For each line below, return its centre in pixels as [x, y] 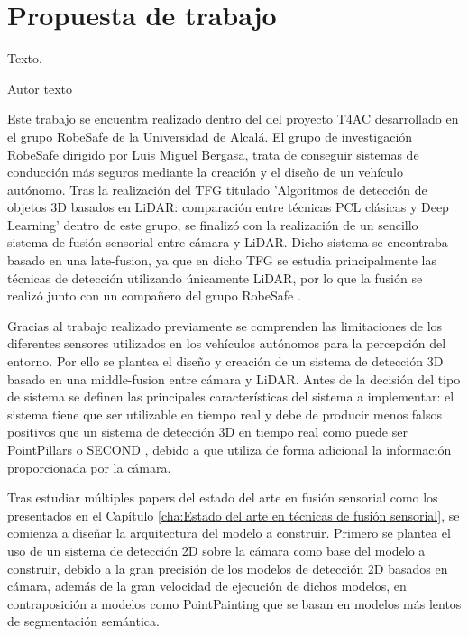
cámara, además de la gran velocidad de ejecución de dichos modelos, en [207, 586]
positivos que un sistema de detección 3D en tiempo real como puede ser [207, 432]
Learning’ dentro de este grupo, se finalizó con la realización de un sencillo [213, 224]
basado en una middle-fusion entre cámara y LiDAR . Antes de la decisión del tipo [234, 378]
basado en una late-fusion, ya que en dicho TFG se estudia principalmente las [222, 260]
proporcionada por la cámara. [89, 467]
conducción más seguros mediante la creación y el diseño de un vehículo [206, 172]
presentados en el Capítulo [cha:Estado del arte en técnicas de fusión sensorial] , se [234, 515]
